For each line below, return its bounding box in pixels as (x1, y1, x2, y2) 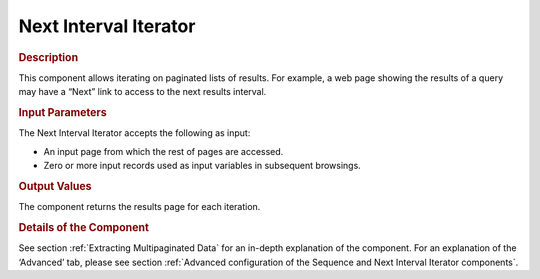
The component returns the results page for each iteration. (18, 201, 261, 213)
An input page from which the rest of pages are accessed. (43, 145, 284, 157)
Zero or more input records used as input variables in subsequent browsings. (43, 160, 362, 172)
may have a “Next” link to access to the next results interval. (18, 86, 267, 98)
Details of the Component (18, 220, 150, 234)
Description (18, 50, 79, 64)
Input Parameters (18, 105, 107, 119)
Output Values (18, 179, 92, 193)
